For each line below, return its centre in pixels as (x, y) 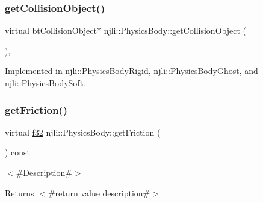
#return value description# (99, 192)
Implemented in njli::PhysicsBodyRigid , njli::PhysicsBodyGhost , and (131, 71)
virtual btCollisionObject (51, 30)
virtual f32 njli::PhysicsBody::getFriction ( (83, 132)
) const (18, 152)
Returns (20, 192)
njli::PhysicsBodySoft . (45, 83)
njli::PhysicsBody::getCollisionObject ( (175, 30)
